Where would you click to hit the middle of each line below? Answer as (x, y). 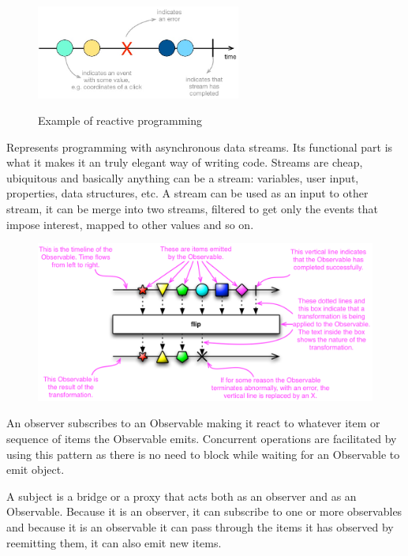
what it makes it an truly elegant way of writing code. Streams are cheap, (185, 162)
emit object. (36, 470)
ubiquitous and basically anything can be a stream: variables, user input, (183, 177)
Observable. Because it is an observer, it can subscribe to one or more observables (204, 511)
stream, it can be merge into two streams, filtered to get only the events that (192, 209)
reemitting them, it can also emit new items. (114, 542)
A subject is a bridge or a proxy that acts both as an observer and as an (182, 496)
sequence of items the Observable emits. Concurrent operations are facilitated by (202, 439)
